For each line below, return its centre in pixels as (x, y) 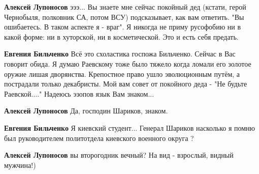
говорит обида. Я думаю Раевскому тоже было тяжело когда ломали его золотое (128, 63)
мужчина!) (20, 165)
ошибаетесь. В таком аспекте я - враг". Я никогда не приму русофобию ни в (123, 27)
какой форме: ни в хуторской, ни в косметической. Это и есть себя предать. (121, 36)
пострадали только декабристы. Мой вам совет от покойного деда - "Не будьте (126, 84)
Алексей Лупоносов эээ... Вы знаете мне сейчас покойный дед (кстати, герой (125, 7)
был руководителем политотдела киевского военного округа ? (99, 138)
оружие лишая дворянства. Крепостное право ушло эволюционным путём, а (122, 74)
